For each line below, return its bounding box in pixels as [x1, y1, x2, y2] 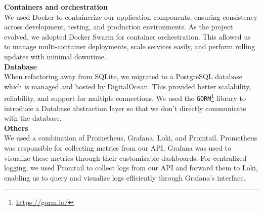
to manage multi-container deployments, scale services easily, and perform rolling [4, 41, 255, 52]
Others [4, 122, 28, 133]
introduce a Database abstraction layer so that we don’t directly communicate [4, 102, 246, 113]
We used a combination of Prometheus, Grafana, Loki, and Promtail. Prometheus [4, 132, 257, 143]
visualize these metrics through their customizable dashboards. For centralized [4, 152, 247, 163]
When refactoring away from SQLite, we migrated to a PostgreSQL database [4, 71, 243, 82]
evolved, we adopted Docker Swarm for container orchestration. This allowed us [4, 31, 251, 42]
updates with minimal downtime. [4, 51, 106, 61]
